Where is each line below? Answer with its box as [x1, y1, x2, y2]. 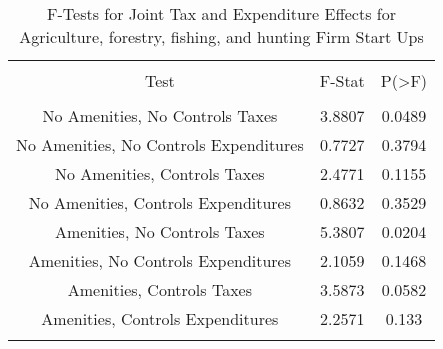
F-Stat [319, 69, 365, 92]
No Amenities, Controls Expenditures [28, 191, 292, 214]
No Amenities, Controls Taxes [55, 162, 265, 185]
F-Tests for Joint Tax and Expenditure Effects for [47, 2, 396, 25]
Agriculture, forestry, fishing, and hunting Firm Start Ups [19, 25, 424, 48]
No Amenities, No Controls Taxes [42, 104, 278, 127]
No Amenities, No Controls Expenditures [16, 133, 304, 156]
